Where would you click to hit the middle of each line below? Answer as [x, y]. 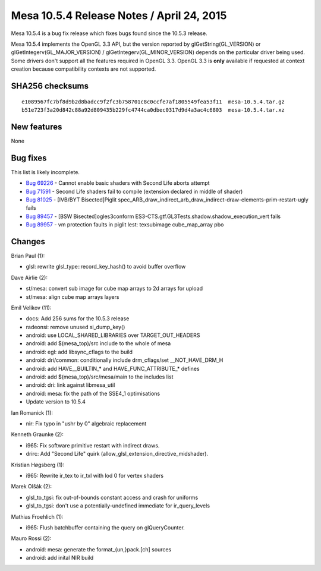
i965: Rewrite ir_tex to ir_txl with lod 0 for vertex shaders [95, 475]
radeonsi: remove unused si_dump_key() [75, 327]
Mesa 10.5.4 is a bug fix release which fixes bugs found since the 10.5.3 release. [109, 33]
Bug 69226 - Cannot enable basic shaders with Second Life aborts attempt [118, 183]
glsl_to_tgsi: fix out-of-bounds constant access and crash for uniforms [112, 497]
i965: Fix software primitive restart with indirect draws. [93, 445]
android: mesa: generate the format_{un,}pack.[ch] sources [99, 549]
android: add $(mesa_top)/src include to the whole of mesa [98, 343]
